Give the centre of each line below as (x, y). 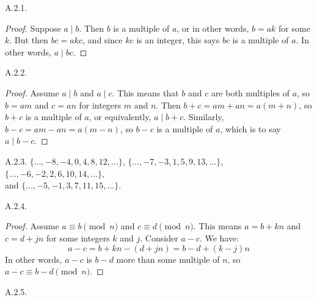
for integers (100, 105)
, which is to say (250, 128)
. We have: (219, 237)
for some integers (78, 237)
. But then (29, 40)
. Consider (159, 237)
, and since (103, 40)
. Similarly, (204, 117)
